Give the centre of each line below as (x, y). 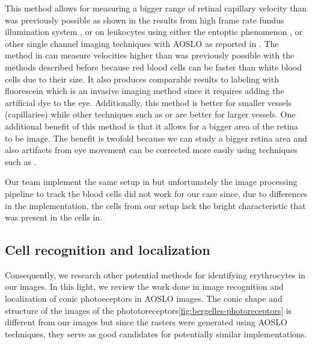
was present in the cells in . (54, 217)
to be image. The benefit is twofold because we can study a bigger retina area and (156, 138)
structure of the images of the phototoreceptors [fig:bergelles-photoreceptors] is (148, 310)
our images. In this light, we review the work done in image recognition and (144, 286)
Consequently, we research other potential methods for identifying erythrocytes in (155, 274)
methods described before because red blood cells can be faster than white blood (154, 67)
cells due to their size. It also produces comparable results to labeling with (142, 79)
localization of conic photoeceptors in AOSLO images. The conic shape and (144, 299)
